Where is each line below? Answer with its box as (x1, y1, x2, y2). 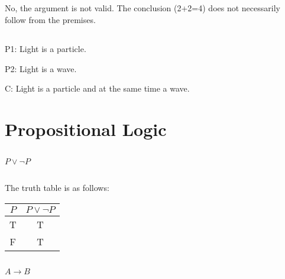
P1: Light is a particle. (5, 42, 86, 54)
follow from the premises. (5, 13, 96, 25)
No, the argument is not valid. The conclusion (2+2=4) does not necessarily (5, 2, 280, 14)
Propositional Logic (5, 116, 167, 141)
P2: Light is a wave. (5, 62, 77, 74)
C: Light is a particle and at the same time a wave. (5, 82, 190, 95)
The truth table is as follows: (5, 181, 109, 193)
